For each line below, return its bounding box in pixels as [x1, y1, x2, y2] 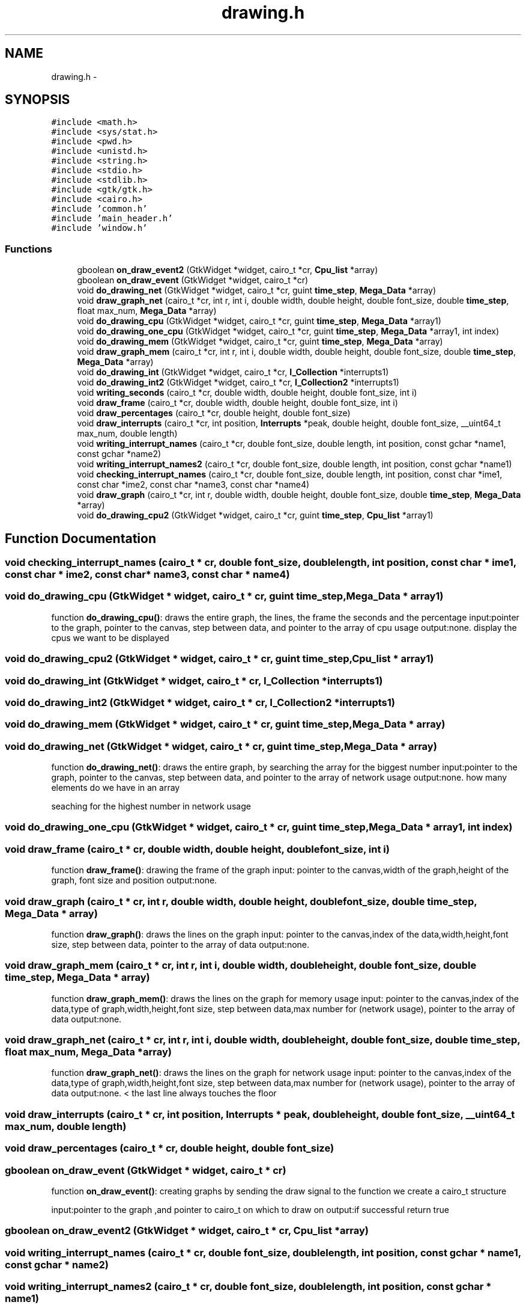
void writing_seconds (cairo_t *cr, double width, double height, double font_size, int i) [77, 387, 417, 398]
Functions [5, 242, 52, 255]
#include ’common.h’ [51, 204, 148, 214]
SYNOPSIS [5, 92, 70, 108]
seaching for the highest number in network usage [51, 801, 251, 812]
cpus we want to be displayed [51, 632, 169, 643]
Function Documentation [5, 530, 156, 546]
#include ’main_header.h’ [51, 213, 173, 224]
